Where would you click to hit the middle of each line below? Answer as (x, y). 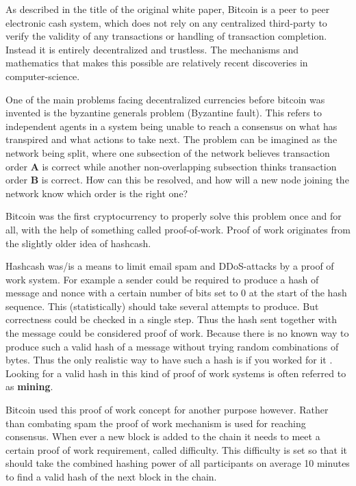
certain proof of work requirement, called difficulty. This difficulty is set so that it (177, 449)
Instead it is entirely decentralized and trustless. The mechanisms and (152, 49)
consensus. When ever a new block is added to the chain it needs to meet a (163, 436)
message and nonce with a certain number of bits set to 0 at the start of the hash (176, 293)
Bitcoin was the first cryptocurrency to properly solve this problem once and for (174, 216)
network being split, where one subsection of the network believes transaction (168, 152)
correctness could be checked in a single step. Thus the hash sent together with (171, 319)
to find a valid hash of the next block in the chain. (111, 476)
